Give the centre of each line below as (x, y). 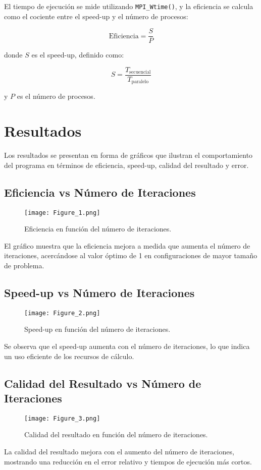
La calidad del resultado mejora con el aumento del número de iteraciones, (119, 452)
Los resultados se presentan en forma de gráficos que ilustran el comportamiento (128, 155)
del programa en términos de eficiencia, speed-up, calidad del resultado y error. (126, 165)
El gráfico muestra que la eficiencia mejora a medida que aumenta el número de (127, 245)
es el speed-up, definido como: (78, 55)
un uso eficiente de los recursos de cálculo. (69, 356)
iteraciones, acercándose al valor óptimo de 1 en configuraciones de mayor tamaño (131, 255)
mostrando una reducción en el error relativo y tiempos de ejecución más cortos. (128, 461)
